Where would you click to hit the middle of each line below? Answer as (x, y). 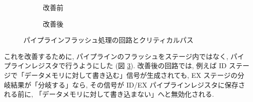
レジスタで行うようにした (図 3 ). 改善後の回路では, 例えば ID (129, 66)
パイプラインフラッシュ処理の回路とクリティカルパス (108, 40)
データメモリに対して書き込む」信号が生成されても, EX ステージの (131, 75)
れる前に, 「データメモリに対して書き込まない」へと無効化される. (109, 94)
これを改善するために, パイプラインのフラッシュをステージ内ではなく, (116, 56)
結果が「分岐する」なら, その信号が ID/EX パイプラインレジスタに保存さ (128, 84)
